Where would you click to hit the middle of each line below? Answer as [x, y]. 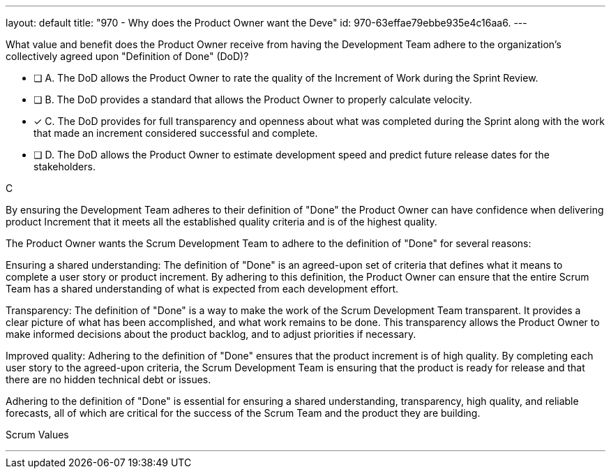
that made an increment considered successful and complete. [176, 133]
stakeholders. [65, 166]
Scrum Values [37, 435]
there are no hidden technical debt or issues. [108, 379]
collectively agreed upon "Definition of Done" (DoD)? [127, 56]
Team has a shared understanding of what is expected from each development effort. [202, 289]
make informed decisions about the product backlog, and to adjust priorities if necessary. [211, 334]
